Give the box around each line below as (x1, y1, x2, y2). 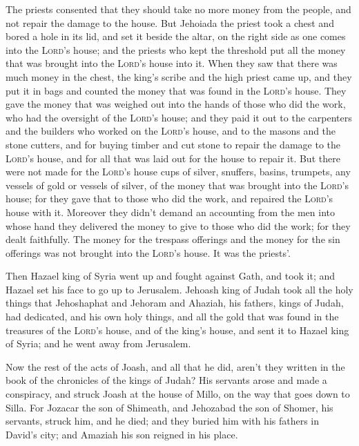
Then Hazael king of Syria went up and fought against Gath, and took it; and (6, 269, 336, 283)
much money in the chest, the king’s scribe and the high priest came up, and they (6, 69, 352, 84)
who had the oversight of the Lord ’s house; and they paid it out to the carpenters (6, 110, 352, 124)
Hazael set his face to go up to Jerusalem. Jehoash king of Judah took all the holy (6, 282, 353, 296)
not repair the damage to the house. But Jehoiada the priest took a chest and (6, 15, 334, 30)
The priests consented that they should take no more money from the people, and (6, 2, 351, 16)
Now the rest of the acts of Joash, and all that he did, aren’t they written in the (6, 359, 345, 374)
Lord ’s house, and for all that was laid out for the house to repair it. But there (6, 151, 340, 165)
